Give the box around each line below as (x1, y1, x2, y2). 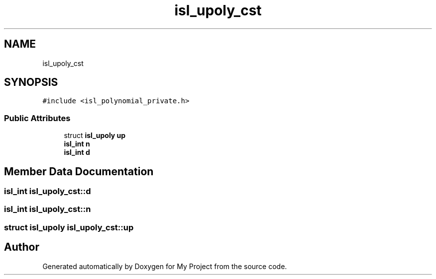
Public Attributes (4, 113, 71, 123)
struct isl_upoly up (64, 131, 126, 140)
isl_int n (64, 139, 90, 148)
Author (4, 241, 39, 254)
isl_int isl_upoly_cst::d (4, 186, 91, 197)
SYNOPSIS (4, 76, 58, 89)
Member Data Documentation (4, 165, 154, 178)
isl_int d (64, 148, 90, 157)
